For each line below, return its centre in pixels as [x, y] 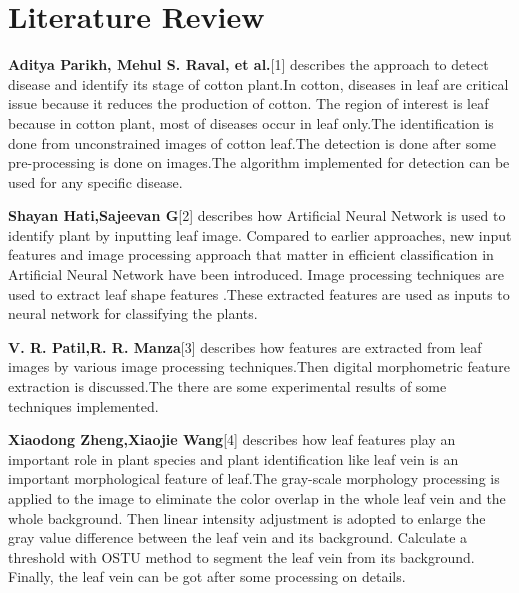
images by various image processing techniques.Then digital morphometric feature [259, 366]
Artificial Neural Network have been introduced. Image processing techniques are [256, 274]
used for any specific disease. [95, 181]
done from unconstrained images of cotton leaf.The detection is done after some [252, 142]
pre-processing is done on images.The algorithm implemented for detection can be [259, 162]
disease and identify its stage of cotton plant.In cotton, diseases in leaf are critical [258, 83]
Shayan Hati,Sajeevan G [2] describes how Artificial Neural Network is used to [257, 215]
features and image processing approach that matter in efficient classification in [251, 254]
